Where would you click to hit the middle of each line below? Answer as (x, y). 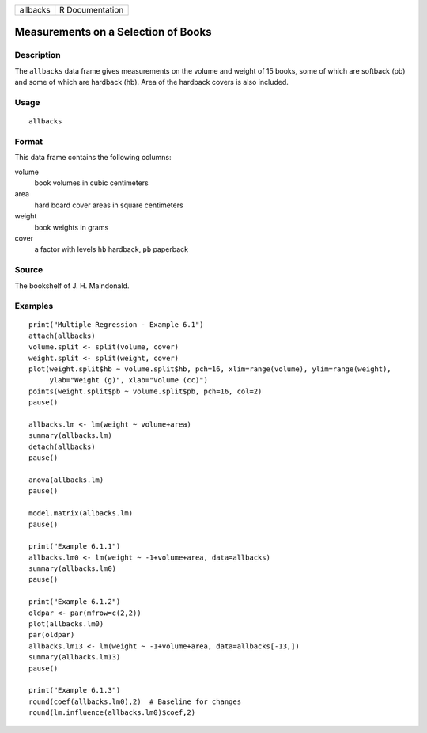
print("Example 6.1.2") (75, 602)
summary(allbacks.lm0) (73, 569)
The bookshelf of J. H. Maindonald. (72, 286)
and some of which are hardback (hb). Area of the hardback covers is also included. (151, 82)
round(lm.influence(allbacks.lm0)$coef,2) (112, 713)
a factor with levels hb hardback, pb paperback (111, 249)
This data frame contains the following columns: (93, 158)
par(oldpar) (52, 635)
